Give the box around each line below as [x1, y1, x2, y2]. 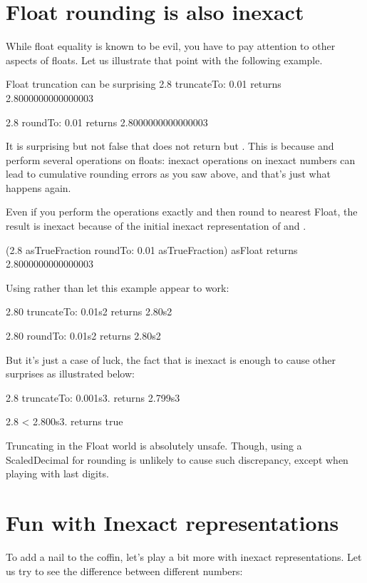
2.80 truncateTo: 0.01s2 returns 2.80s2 [6, 304, 172, 319]
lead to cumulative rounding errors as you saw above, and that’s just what [6, 166, 331, 181]
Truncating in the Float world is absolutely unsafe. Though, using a [6, 438, 302, 452]
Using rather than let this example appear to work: [6, 280, 229, 295]
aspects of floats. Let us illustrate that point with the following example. [6, 52, 323, 67]
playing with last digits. [6, 466, 109, 481]
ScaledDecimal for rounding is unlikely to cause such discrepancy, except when [6, 452, 348, 467]
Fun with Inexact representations [6, 507, 339, 537]
